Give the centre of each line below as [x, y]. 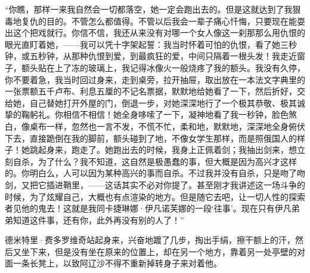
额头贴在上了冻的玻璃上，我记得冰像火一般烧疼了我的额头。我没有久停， [163, 67]
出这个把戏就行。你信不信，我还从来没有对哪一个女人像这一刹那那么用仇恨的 [155, 33]
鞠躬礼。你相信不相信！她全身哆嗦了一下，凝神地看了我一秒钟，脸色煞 [159, 114]
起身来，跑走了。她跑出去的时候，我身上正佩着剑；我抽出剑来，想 [167, 150]
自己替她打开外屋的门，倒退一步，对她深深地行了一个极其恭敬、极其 [163, 102]
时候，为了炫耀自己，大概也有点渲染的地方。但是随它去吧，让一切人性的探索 [155, 196]
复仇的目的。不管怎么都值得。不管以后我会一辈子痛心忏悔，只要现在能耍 [163, 21]
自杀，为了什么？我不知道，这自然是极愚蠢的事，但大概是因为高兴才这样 [155, 161]
